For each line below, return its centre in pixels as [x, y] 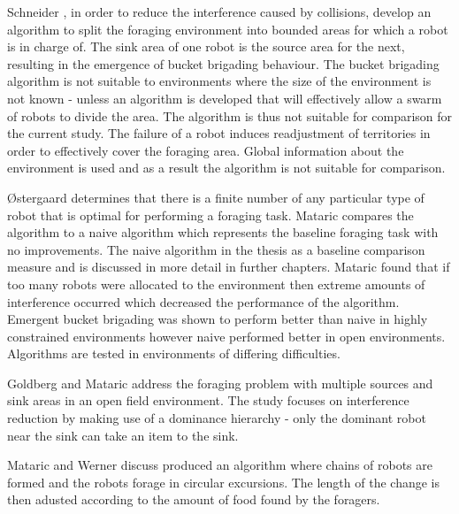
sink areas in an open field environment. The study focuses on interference [208, 400]
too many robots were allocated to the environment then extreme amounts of [216, 284]
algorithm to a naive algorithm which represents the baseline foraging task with [223, 232]
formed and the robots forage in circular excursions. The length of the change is [223, 482]
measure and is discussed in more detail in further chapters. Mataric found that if [229, 267]
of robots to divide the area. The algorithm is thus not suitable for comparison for [230, 115]
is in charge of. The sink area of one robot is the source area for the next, [206, 46]
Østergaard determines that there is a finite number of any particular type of [216, 197]
